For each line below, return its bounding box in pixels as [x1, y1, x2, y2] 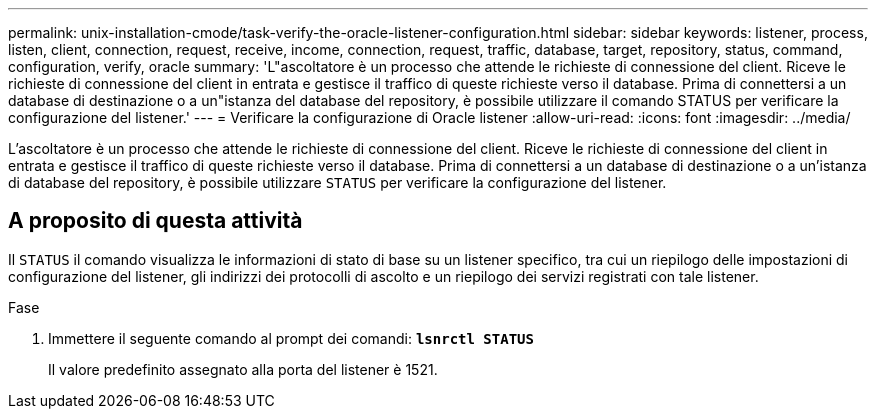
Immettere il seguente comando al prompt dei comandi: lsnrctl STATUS [48, 329, 534, 347]
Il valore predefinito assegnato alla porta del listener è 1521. [48, 360, 438, 378]
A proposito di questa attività [8, 208, 303, 234]
